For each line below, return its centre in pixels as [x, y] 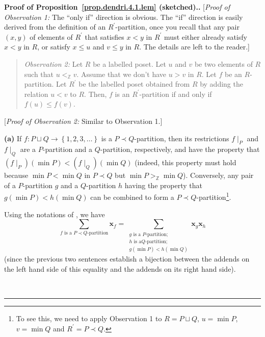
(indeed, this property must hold [185, 162]
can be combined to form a [132, 197]
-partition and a [68, 149]
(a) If [13, 138]
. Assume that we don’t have [122, 74]
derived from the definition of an [55, 27]
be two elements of [223, 63]
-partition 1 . [214, 196]
